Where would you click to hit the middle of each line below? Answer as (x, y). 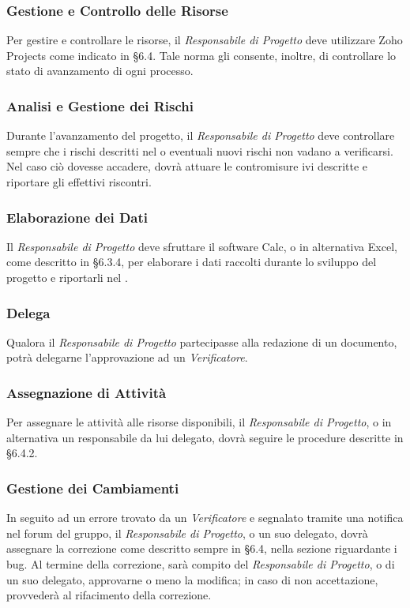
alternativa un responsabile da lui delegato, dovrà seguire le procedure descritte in (205, 437)
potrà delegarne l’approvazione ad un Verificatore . (127, 357)
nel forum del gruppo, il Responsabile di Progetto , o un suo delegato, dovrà (187, 533)
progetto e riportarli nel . (67, 277)
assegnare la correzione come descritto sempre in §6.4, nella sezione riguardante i (202, 548)
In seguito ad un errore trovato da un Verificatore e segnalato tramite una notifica (205, 518)
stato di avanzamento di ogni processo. (100, 71)
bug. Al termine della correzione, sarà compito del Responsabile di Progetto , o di (201, 564)
